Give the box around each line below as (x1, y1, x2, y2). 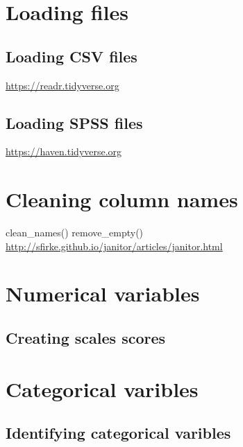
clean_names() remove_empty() (6, 225, 144, 240)
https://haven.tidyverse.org (6, 144, 122, 159)
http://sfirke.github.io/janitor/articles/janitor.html (6, 238, 223, 253)
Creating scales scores (6, 327, 166, 349)
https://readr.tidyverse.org (6, 78, 119, 92)
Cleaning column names (6, 185, 238, 213)
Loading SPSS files (6, 112, 143, 133)
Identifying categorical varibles (6, 422, 231, 444)
